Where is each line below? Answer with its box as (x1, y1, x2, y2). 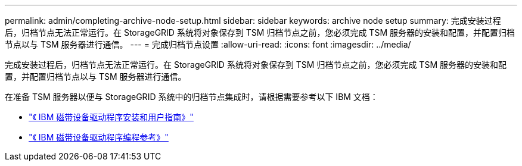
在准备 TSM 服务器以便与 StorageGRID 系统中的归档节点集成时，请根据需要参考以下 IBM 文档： (5, 92, 378, 102)
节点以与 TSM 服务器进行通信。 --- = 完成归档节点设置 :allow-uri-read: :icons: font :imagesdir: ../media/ (5, 39, 411, 49)
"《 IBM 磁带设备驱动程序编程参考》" (29, 132, 169, 142)
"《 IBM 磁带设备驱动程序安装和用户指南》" (29, 112, 194, 122)
